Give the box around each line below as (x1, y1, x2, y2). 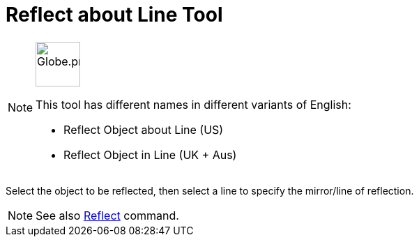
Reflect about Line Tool (6, 3, 223, 27)
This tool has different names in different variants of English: (36, 97, 351, 112)
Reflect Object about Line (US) (63, 122, 224, 137)
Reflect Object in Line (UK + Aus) (63, 147, 237, 162)
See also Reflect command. (36, 208, 179, 222)
